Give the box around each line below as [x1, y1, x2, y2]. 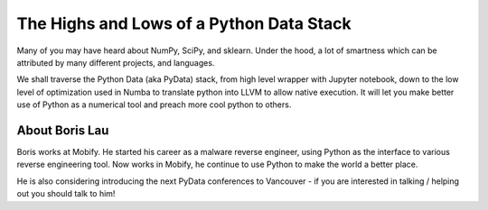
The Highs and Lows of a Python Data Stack [16, 14, 352, 33]
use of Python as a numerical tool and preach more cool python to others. [16, 99, 292, 110]
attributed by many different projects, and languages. [16, 57, 215, 68]
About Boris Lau [16, 123, 109, 138]
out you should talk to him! [16, 188, 116, 199]
